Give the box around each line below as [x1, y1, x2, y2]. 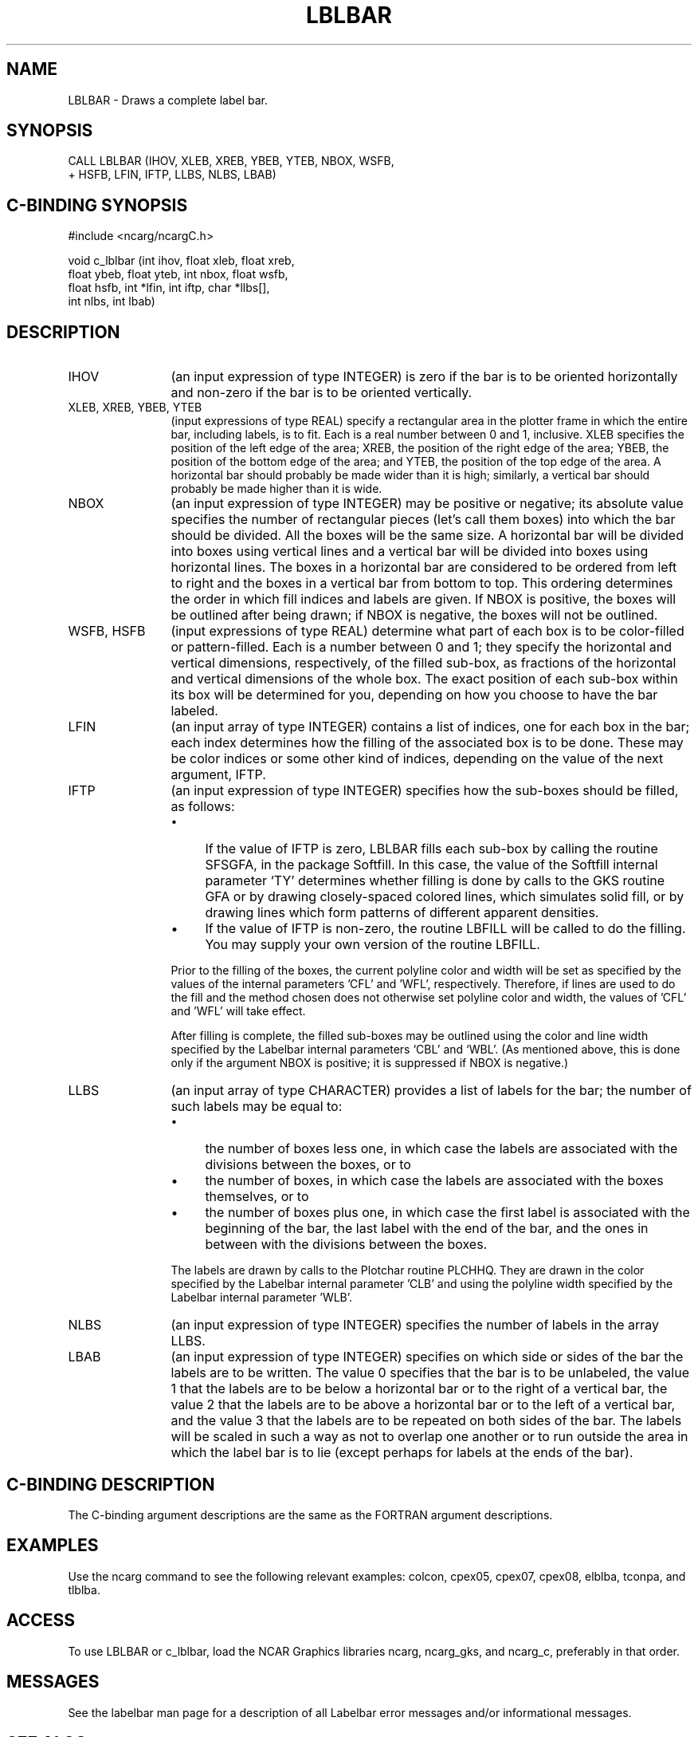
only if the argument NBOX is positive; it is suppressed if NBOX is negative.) [171, 1056, 569, 1070]
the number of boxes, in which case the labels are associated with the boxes [205, 1172, 664, 1189]
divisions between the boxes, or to [205, 1156, 411, 1173]
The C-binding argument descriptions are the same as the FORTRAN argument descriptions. [68, 1507, 553, 1522]
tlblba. [68, 1582, 100, 1597]
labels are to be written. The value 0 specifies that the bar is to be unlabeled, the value [171, 1365, 689, 1381]
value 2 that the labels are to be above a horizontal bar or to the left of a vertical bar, [171, 1396, 676, 1413]
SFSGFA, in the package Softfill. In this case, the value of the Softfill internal [205, 857, 658, 873]
